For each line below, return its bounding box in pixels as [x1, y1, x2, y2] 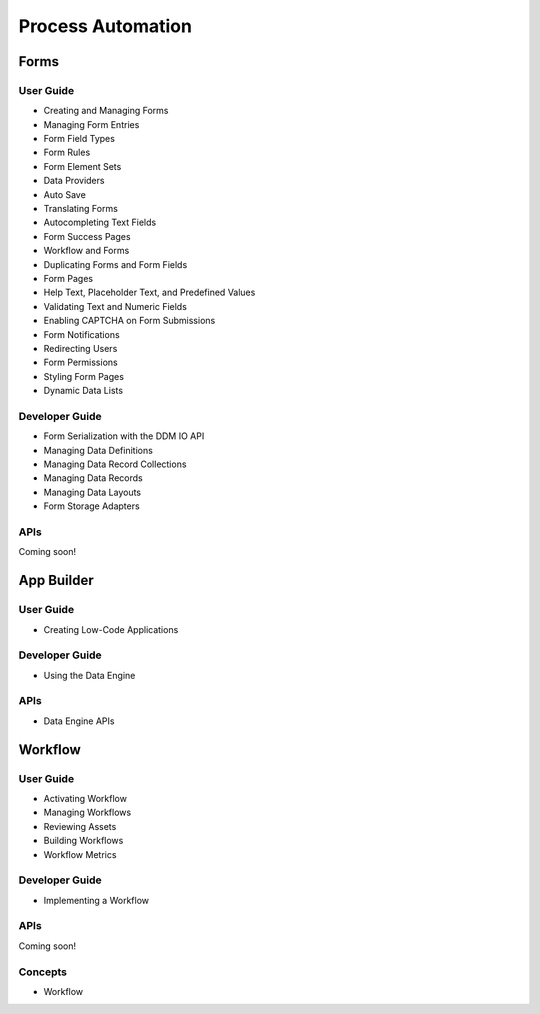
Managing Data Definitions [43, 444, 154, 456]
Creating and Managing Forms [43, 105, 169, 117]
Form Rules [43, 146, 91, 159]
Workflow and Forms [43, 245, 130, 257]
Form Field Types [43, 133, 115, 145]
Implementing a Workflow [43, 894, 150, 906]
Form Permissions [43, 356, 119, 369]
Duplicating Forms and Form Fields [43, 258, 188, 270]
